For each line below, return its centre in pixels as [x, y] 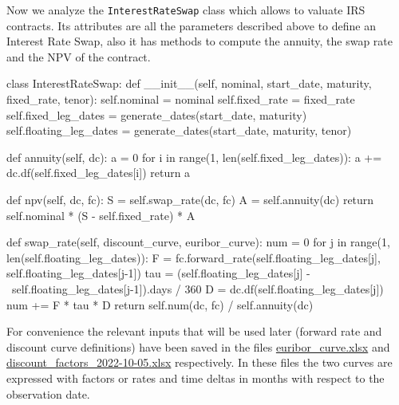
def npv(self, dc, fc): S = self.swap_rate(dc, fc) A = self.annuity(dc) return [190, 199]
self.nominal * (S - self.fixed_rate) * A [101, 215]
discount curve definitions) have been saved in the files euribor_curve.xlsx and [198, 346]
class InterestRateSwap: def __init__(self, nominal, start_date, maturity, [189, 83]
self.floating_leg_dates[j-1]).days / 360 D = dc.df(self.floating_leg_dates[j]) [198, 288]
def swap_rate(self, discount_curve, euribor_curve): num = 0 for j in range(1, [198, 242]
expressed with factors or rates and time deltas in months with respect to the [196, 377]
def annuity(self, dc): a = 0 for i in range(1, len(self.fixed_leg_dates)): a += [194, 157]
